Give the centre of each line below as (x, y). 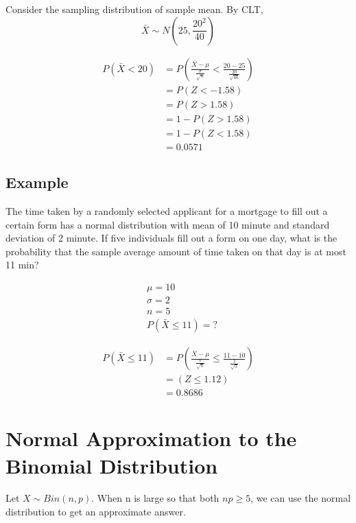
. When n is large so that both (155, 498)
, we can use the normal (301, 498)
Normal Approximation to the (151, 438)
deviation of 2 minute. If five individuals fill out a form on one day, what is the (171, 238)
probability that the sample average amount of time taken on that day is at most (176, 251)
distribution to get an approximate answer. (96, 512)
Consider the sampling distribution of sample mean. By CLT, (134, 9)
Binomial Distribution (112, 465)
